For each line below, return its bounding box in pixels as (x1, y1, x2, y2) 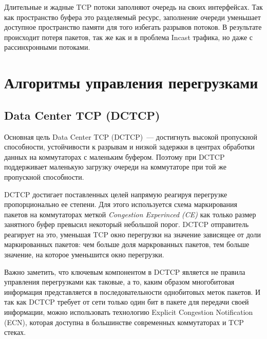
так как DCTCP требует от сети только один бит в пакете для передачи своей (4, 296, 249, 307)
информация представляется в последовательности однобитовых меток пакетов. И (4, 286, 261, 297)
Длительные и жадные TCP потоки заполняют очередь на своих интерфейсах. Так (4, 2, 263, 12)
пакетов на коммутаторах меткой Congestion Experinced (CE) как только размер (4, 209, 256, 219)
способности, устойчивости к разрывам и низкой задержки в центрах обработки (4, 141, 255, 152)
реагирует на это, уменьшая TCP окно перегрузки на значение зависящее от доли (4, 229, 261, 239)
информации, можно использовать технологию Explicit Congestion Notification (4, 307, 253, 317)
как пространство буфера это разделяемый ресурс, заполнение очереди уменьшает (4, 11, 261, 22)
